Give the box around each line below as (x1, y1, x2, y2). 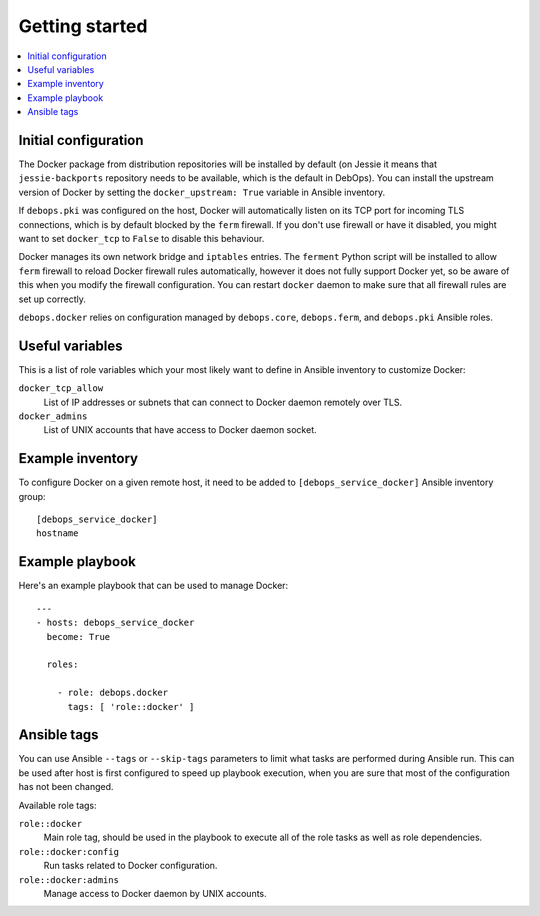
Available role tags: (18, 799, 97, 811)
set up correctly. (18, 293, 87, 305)
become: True (46, 631, 111, 642)
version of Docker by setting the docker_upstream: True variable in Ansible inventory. (18, 186, 385, 198)
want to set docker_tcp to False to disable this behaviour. (18, 232, 265, 244)
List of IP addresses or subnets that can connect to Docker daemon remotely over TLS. (43, 396, 403, 408)
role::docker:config (18, 846, 120, 857)
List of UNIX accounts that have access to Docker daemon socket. (43, 424, 317, 436)
